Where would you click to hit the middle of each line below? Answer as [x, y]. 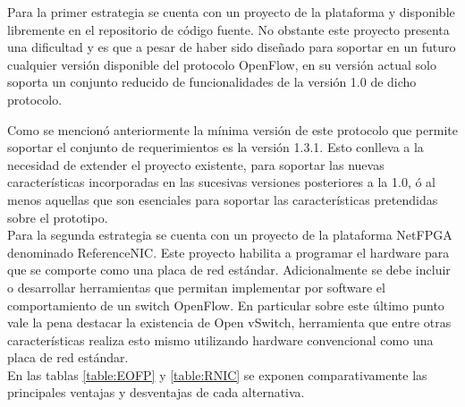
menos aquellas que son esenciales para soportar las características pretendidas [223, 199]
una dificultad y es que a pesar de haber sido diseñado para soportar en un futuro [232, 47]
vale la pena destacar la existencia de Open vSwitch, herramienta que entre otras [229, 322]
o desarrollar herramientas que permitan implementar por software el [196, 287]
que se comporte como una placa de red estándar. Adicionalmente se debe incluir [229, 270]
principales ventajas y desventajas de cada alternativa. [156, 392]
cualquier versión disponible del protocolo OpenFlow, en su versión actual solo [222, 64]
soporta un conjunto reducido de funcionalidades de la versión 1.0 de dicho [212, 82]
